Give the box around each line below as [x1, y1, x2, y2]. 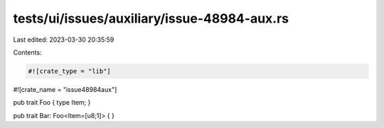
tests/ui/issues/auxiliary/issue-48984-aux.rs [13, 11, 289, 26]
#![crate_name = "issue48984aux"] [13, 85, 117, 93]
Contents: [13, 48, 42, 57]
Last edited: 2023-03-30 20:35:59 [13, 35, 114, 44]
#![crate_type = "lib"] [28, 67, 112, 75]
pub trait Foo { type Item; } [13, 98, 91, 107]
